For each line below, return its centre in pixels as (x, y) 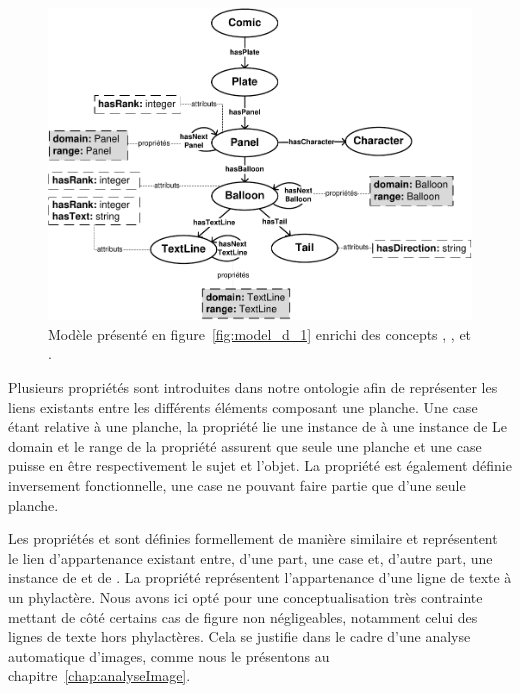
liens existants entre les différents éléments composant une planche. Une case (243, 406)
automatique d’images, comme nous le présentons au (169, 655)
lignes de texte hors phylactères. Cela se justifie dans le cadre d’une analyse (239, 636)
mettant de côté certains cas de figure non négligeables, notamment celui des (243, 616)
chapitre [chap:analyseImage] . (99, 675)
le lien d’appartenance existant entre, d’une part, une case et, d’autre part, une (250, 557)
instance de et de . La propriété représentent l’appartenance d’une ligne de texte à (260, 577)
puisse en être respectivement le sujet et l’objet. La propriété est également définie (260, 465)
